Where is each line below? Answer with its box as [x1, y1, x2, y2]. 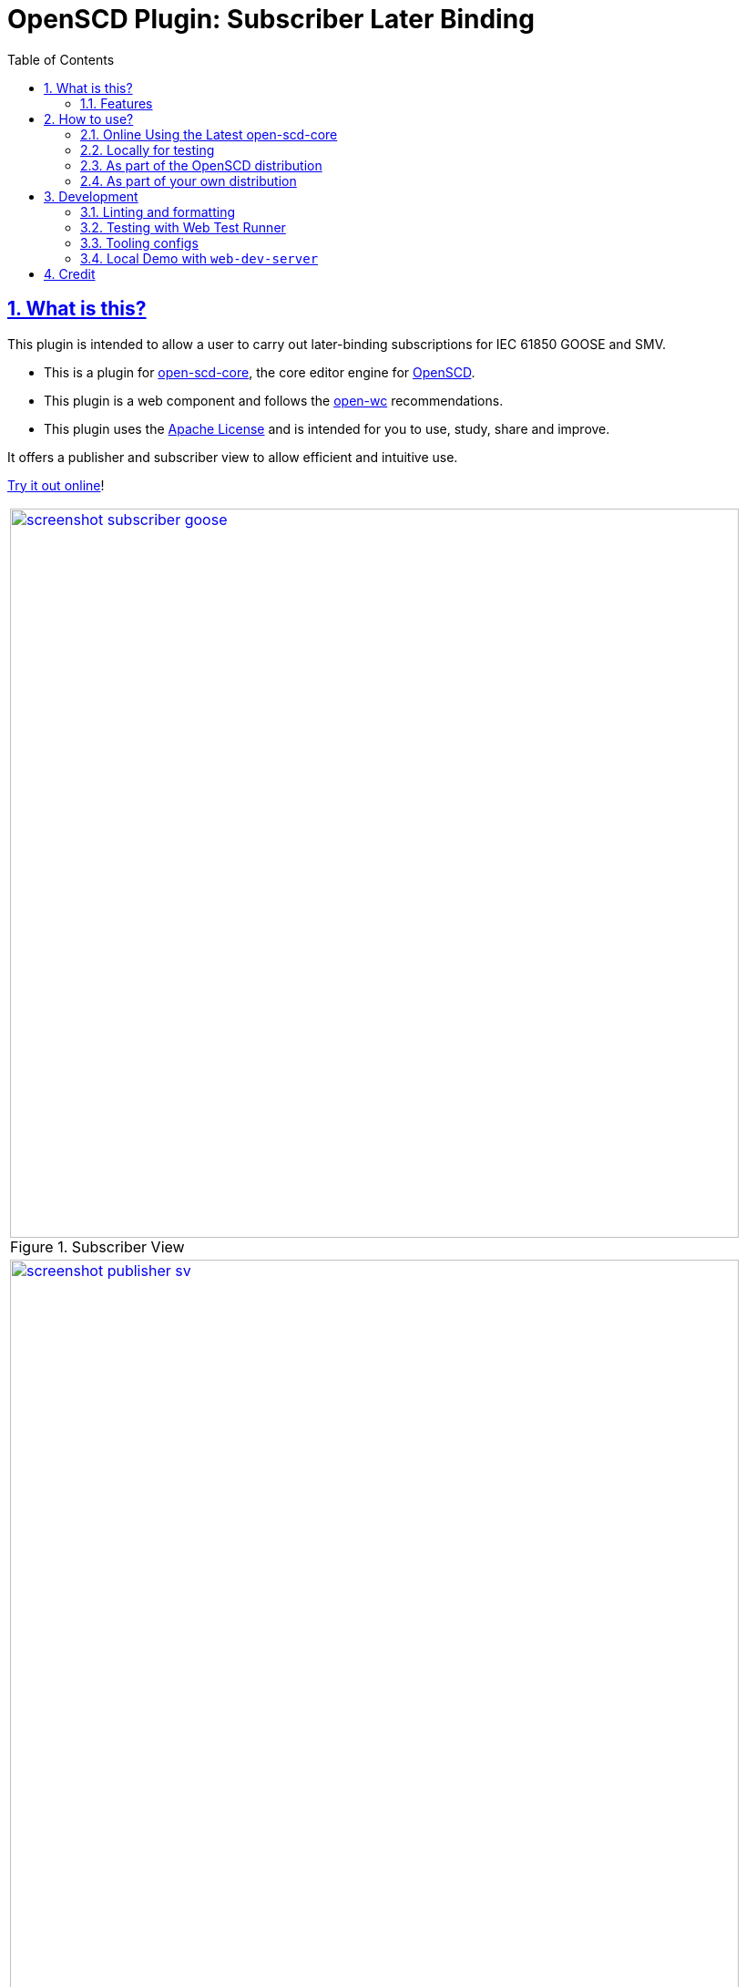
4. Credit [44, 265, 96, 282]
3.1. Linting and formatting [80, 203, 235, 220]
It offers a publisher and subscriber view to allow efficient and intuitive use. [7, 448, 458, 465]
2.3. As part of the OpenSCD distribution [80, 157, 322, 173]
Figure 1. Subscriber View [10, 1237, 185, 1256]
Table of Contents [7, 51, 115, 67]
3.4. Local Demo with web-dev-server [80, 250, 319, 266]
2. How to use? [44, 110, 134, 127]
